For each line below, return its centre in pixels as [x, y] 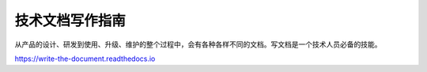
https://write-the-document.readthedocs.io [85, 59]
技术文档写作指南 [70, 21]
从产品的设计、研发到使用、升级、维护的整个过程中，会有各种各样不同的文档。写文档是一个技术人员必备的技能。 [198, 44]
